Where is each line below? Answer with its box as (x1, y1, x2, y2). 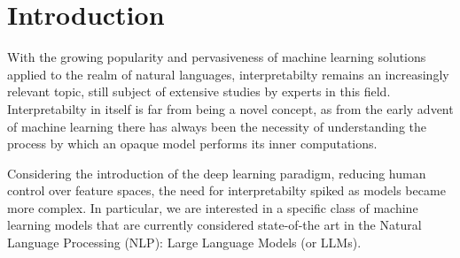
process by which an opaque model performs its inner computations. (7, 134, 378, 153)
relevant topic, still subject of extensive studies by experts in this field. (7, 82, 391, 101)
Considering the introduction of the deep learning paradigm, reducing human (7, 163, 426, 182)
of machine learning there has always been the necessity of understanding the (7, 117, 426, 135)
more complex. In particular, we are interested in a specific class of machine (7, 198, 418, 216)
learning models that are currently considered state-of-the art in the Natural (7, 216, 422, 234)
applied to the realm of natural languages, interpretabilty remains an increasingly (7, 64, 449, 83)
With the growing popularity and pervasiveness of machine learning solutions (7, 48, 426, 66)
